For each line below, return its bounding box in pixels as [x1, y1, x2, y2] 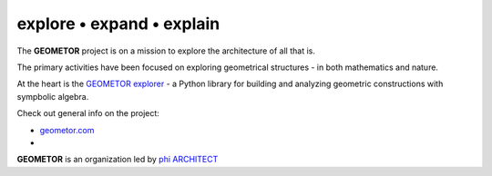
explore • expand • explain [16, 14, 220, 34]
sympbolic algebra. [16, 91, 89, 102]
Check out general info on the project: [16, 108, 159, 119]
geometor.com [39, 124, 95, 135]
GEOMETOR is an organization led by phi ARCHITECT [16, 154, 219, 165]
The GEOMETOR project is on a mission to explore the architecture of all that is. [16, 45, 316, 56]
